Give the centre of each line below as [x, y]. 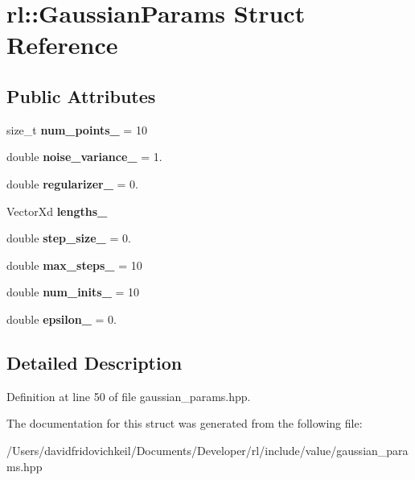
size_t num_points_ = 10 [77, 129]
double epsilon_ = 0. [62, 319]
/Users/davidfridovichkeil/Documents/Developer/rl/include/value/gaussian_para [207, 450]
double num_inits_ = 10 [73, 292]
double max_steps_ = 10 [74, 265]
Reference [62, 45]
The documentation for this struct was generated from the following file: [185, 423]
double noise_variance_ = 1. [84, 157]
